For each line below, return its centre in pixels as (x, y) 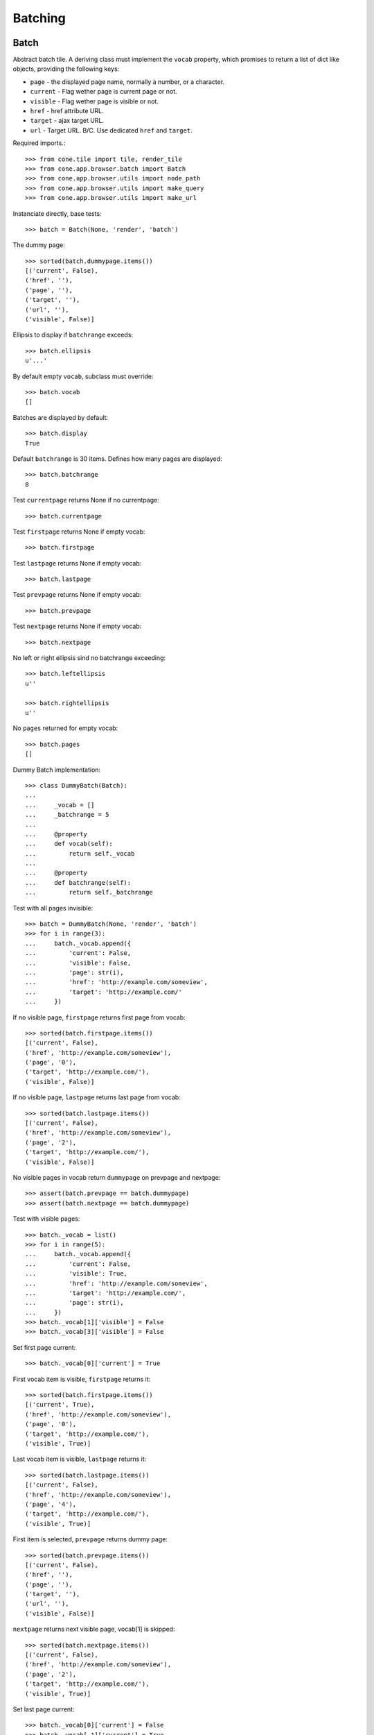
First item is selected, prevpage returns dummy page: (90, 1539)
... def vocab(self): (69, 844)
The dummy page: (39, 245)
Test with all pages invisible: (53, 908)
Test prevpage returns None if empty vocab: (77, 595)
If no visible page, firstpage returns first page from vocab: (99, 1017)
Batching (39, 18)
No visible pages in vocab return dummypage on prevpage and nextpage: (117, 1177)
